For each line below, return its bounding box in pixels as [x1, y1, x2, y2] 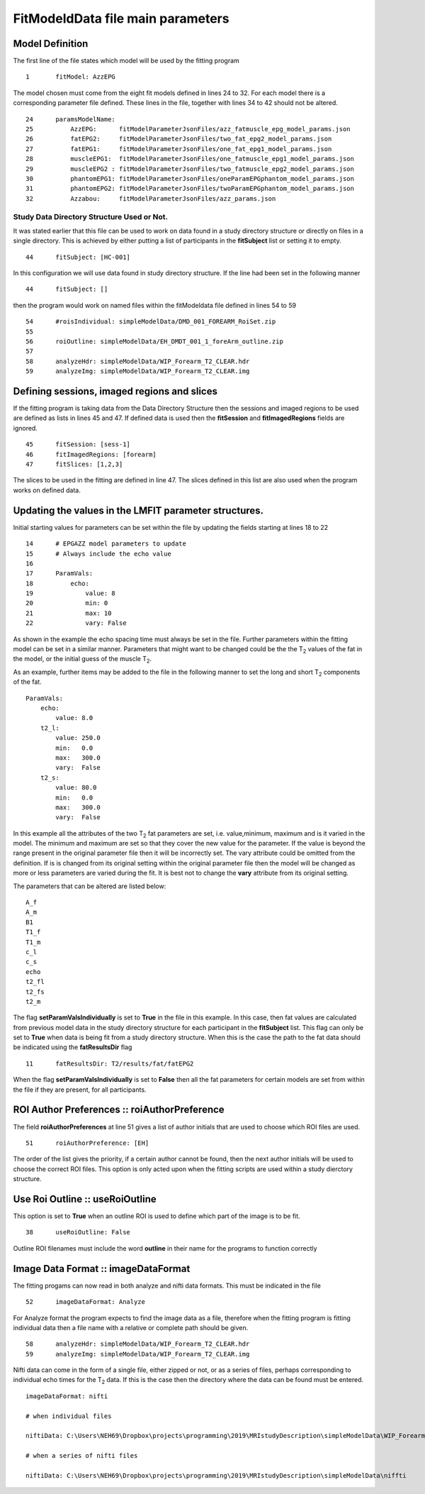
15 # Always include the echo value [25, 550, 171, 558]
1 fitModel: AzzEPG [25, 73, 116, 81]
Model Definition [13, 38, 89, 50]
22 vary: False [25, 619, 127, 627]
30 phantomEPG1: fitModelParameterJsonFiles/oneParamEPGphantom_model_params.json [25, 175, 354, 182]
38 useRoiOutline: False [25, 1228, 131, 1236]
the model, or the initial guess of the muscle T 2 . [13, 655, 152, 665]
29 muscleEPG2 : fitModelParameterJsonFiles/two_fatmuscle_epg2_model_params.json [25, 165, 354, 173]
